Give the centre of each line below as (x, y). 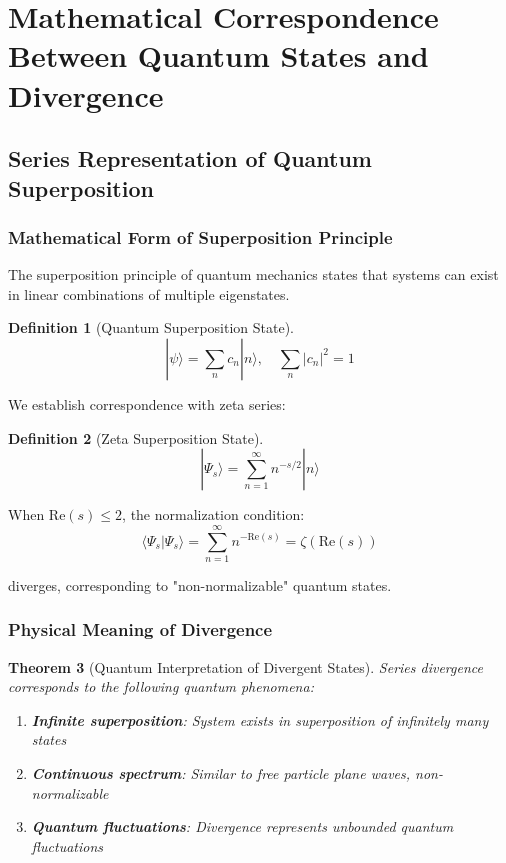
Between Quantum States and (218, 55)
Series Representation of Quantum (190, 158)
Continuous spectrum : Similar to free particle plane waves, (221, 773)
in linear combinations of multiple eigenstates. (149, 293)
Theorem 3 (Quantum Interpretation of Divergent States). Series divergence (245, 666)
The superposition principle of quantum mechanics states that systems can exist (253, 274)
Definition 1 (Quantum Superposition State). (151, 327)
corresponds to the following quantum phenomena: (161, 686)
